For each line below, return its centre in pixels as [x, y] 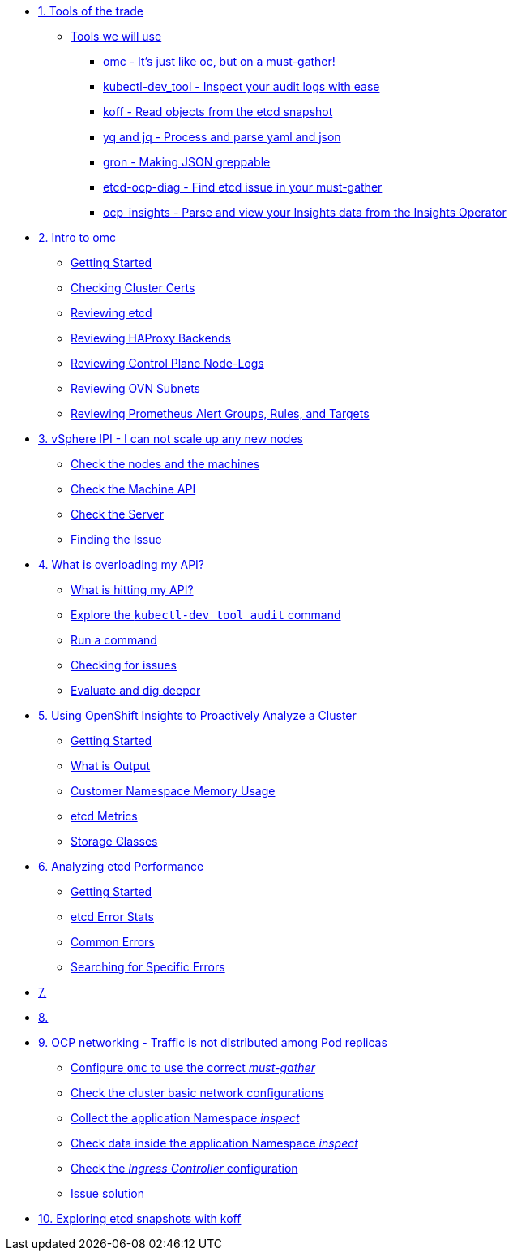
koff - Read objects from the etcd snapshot [218, 112]
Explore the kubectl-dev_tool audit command [206, 615]
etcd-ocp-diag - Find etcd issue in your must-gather [243, 187]
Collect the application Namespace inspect [185, 1118]
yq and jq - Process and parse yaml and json [222, 137]
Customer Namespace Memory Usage [173, 791]
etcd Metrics [104, 816]
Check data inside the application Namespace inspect [214, 1143]
